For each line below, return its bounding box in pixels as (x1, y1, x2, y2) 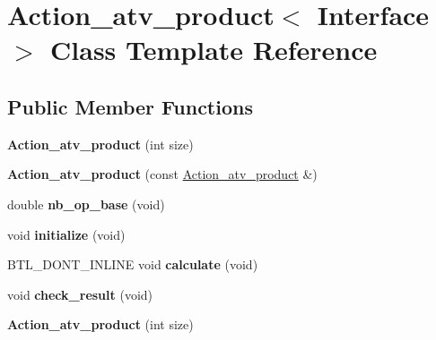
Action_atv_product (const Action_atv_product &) (7, 165, 318, 183)
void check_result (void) (7, 285, 153, 303)
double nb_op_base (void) (7, 194, 165, 213)
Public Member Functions (7, 92, 253, 120)
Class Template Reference (50, 31, 378, 68)
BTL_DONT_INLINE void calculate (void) (7, 255, 258, 274)
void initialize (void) (7, 225, 126, 243)
